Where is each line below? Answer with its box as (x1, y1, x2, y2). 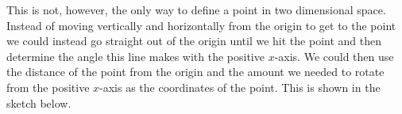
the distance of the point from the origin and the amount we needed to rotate (6, 63, 385, 80)
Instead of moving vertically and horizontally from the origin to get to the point (6, 17, 396, 33)
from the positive (6, 78, 90, 95)
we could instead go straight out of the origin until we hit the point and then (6, 32, 381, 49)
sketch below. (6, 94, 72, 111)
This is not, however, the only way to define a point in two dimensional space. (6, 2, 386, 17)
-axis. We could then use (274, 47, 394, 64)
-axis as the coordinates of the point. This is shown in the (99, 78, 381, 95)
